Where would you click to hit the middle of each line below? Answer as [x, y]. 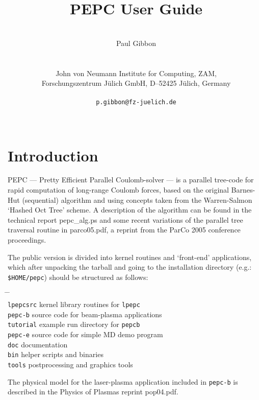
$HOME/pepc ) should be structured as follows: [78, 277]
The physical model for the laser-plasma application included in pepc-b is [123, 381]
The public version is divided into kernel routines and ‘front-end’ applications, [130, 257]
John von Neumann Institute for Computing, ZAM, [136, 73]
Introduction [53, 155]
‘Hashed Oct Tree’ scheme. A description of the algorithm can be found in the [130, 210]
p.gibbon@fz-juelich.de [136, 102]
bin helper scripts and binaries [56, 354]
